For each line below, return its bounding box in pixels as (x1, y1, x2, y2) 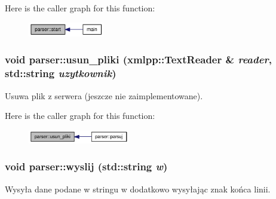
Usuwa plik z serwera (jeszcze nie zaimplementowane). (5, 89, 203, 102)
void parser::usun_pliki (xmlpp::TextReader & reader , (5, 52, 272, 67)
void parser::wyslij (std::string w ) (5, 159, 168, 174)
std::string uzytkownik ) (5, 66, 116, 81)
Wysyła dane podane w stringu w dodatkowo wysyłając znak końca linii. (5, 182, 271, 195)
